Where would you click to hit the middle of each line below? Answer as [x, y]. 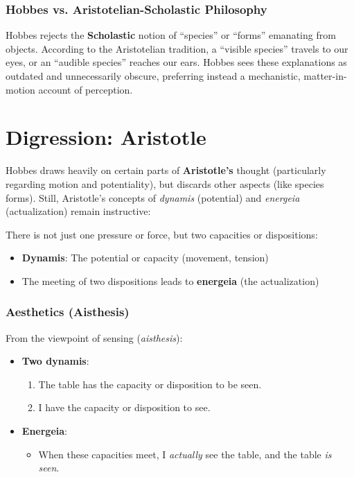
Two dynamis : [55, 361]
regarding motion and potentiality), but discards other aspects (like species [165, 183]
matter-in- [325, 76]
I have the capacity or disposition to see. [124, 407]
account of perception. [86, 89]
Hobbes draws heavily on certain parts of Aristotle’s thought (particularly [166, 170]
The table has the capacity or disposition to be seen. [150, 384]
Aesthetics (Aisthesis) [68, 312]
